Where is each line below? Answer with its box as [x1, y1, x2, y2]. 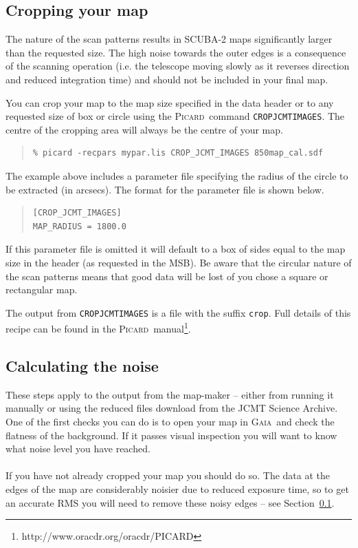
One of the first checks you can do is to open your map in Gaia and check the [5, 414, 335, 429]
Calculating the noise [5, 355, 159, 377]
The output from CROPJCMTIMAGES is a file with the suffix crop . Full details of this [5, 305, 351, 319]
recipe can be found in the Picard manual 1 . [5, 319, 191, 336]
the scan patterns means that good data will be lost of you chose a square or [5, 268, 328, 283]
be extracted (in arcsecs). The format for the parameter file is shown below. [5, 182, 324, 196]
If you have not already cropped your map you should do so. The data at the [5, 468, 331, 483]
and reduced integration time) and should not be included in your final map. [5, 72, 328, 86]
